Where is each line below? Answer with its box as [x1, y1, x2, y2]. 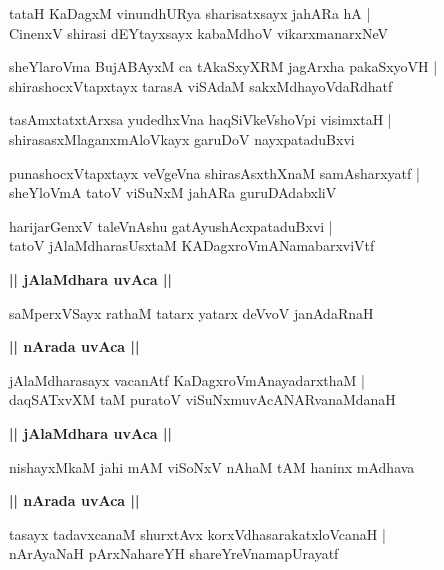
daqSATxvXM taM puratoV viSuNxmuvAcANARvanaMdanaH [9, 389, 396, 410]
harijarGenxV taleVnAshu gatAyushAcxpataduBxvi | [9, 215, 333, 236]
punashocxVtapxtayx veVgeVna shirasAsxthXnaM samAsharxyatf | [9, 162, 420, 183]
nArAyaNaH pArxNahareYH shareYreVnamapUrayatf [9, 543, 339, 564]
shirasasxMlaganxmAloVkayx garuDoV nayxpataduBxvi [9, 128, 355, 149]
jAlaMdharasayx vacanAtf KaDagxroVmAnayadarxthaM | [9, 369, 365, 390]
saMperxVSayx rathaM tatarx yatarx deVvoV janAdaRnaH [9, 302, 374, 323]
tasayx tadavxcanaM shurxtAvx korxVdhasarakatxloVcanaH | [9, 523, 386, 544]
